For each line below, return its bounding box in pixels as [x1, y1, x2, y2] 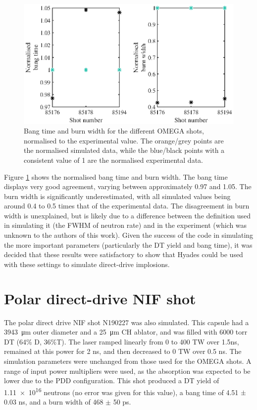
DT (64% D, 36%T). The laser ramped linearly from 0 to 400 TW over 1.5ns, [4, 336, 239, 346]
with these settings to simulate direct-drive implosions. [4, 259, 170, 269]
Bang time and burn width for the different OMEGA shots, [24, 126, 205, 136]
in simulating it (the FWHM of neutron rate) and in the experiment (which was [4, 220, 247, 230]
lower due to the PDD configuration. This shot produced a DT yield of [4, 375, 219, 386]
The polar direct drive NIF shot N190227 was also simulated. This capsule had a [4, 317, 249, 327]
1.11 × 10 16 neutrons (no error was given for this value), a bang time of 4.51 [4, 385, 239, 397]
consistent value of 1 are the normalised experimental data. [24, 154, 203, 165]
